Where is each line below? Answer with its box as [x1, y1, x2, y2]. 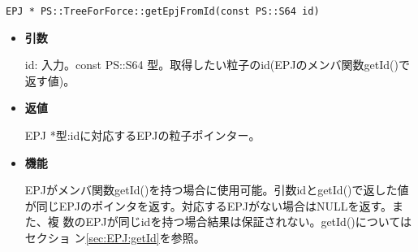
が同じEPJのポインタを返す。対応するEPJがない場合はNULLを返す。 [24, 197, 393, 214]
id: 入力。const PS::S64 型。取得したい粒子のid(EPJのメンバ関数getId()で [24, 56, 410, 73]
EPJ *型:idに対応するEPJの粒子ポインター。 [24, 127, 261, 144]
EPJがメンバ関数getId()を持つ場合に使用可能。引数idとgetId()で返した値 [24, 181, 409, 198]
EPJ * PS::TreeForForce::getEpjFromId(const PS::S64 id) [6, 6, 320, 17]
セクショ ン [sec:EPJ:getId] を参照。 [24, 229, 205, 245]
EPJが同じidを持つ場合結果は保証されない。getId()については [85, 213, 412, 230]
